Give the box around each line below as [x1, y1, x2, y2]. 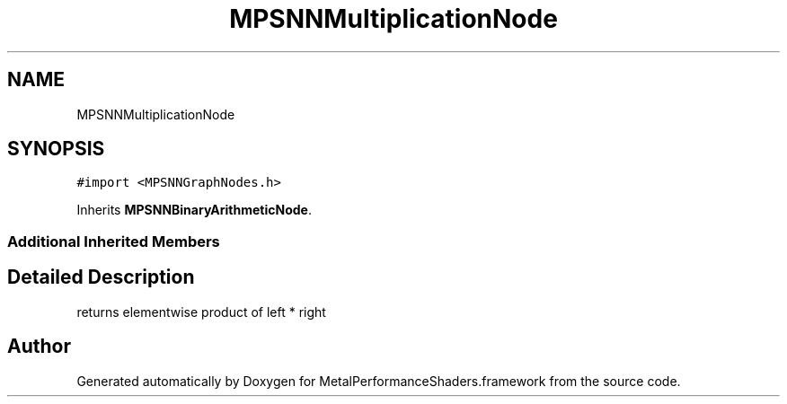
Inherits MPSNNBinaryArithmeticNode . [76, 202, 312, 218]
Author [7, 335, 71, 358]
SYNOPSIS [7, 137, 105, 161]
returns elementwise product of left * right [76, 303, 326, 320]
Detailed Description [7, 266, 195, 289]
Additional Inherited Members [7, 232, 220, 250]
